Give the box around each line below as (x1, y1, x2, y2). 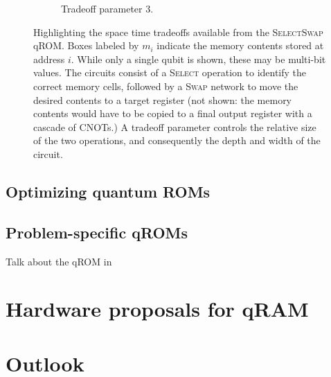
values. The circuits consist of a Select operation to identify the (33, 65, 307, 80)
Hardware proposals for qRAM (6, 295, 309, 323)
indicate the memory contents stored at (156, 38, 324, 53)
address (33, 51, 65, 66)
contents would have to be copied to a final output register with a (33, 106, 312, 121)
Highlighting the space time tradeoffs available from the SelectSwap (33, 24, 323, 39)
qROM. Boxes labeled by (33, 38, 139, 53)
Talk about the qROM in (6, 254, 112, 268)
